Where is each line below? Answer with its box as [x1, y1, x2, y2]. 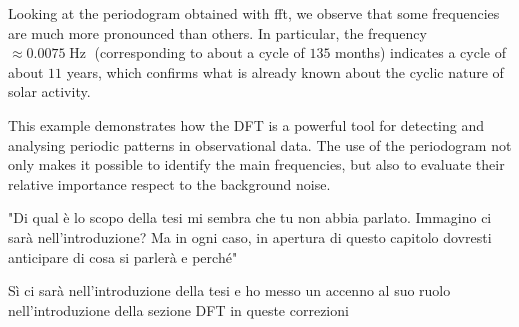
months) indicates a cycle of [335, 42, 506, 63]
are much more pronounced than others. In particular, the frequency [8, 22, 427, 43]
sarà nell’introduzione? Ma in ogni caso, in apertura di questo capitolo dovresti [8, 226, 492, 247]
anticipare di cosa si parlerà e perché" [8, 246, 238, 267]
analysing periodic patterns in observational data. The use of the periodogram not [8, 134, 512, 155]
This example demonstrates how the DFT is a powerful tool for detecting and [8, 114, 485, 135]
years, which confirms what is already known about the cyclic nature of [66, 61, 504, 82]
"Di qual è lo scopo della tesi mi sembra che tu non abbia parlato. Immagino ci [8, 207, 492, 228]
